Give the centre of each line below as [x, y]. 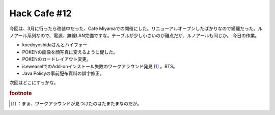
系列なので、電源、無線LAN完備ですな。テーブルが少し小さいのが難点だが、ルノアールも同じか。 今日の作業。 [143, 35]
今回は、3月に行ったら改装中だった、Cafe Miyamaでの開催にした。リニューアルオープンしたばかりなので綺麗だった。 [134, 28]
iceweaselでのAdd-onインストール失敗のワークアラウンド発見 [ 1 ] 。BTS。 [100, 66]
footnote [21, 93]
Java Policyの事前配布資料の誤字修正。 [63, 73]
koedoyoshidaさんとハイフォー [55, 45]
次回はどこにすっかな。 [34, 83]
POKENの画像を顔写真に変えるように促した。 [70, 52]
